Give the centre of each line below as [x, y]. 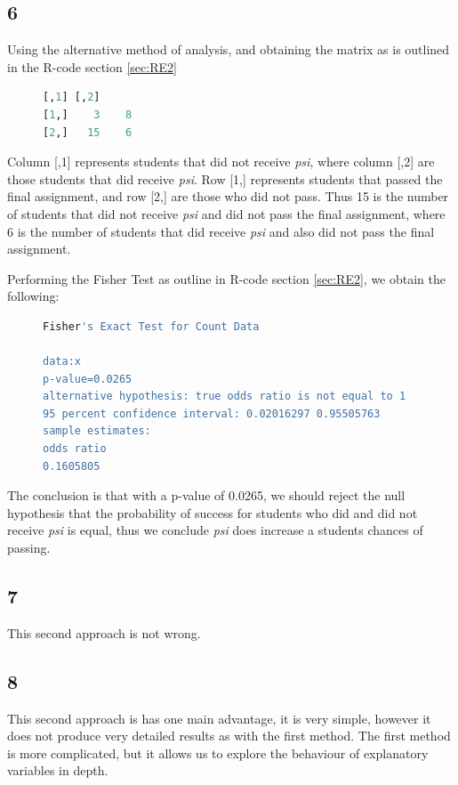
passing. [29, 548]
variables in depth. [58, 770]
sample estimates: [97, 431]
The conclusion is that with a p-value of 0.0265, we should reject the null [206, 495]
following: [33, 296]
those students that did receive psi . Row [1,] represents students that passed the [225, 178]
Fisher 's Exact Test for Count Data [151, 326]
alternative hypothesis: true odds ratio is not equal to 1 [225, 397]
